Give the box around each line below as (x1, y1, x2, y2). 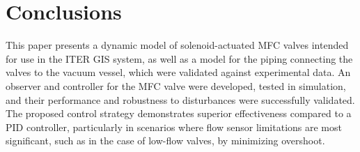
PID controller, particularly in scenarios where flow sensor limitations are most (6, 119, 342, 134)
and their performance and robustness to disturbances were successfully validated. (6, 92, 355, 107)
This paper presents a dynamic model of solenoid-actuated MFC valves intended (6, 38, 349, 52)
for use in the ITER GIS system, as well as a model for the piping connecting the (6, 51, 353, 66)
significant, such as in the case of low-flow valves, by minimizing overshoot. (6, 133, 325, 148)
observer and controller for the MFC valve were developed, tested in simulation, (6, 78, 346, 93)
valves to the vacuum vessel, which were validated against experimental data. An (6, 65, 351, 79)
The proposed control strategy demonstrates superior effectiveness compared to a (6, 106, 352, 121)
